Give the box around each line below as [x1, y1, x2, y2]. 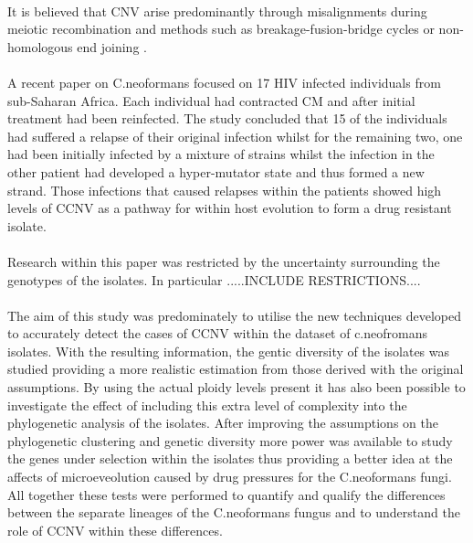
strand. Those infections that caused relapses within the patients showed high [7, 180, 442, 199]
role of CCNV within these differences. [7, 520, 223, 539]
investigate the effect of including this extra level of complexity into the [7, 395, 407, 414]
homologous [7, 37, 73, 56]
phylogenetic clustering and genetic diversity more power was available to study [7, 431, 453, 450]
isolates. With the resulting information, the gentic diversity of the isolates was [7, 341, 450, 360]
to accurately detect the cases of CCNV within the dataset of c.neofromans [7, 324, 427, 343]
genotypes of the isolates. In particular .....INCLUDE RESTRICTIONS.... [7, 270, 421, 289]
